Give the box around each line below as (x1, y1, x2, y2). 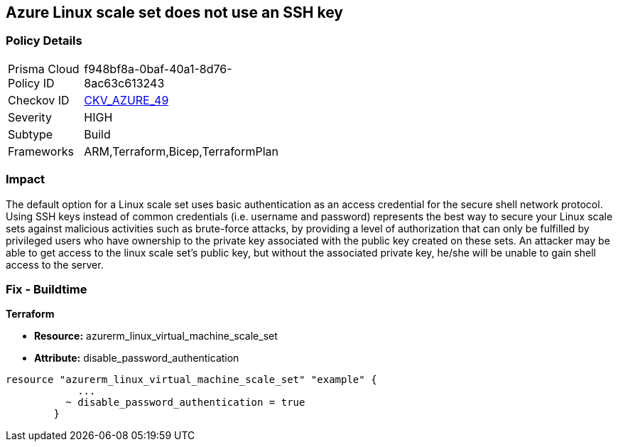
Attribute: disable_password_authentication (34, 352, 239, 365)
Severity (8, 109, 52, 124)
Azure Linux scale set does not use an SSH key (6, 4, 343, 21)
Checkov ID (8, 92, 70, 107)
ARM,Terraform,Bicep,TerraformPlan (84, 144, 278, 158)
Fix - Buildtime (6, 281, 87, 296)
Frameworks (8, 144, 74, 158)
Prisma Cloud (8, 61, 80, 76)
